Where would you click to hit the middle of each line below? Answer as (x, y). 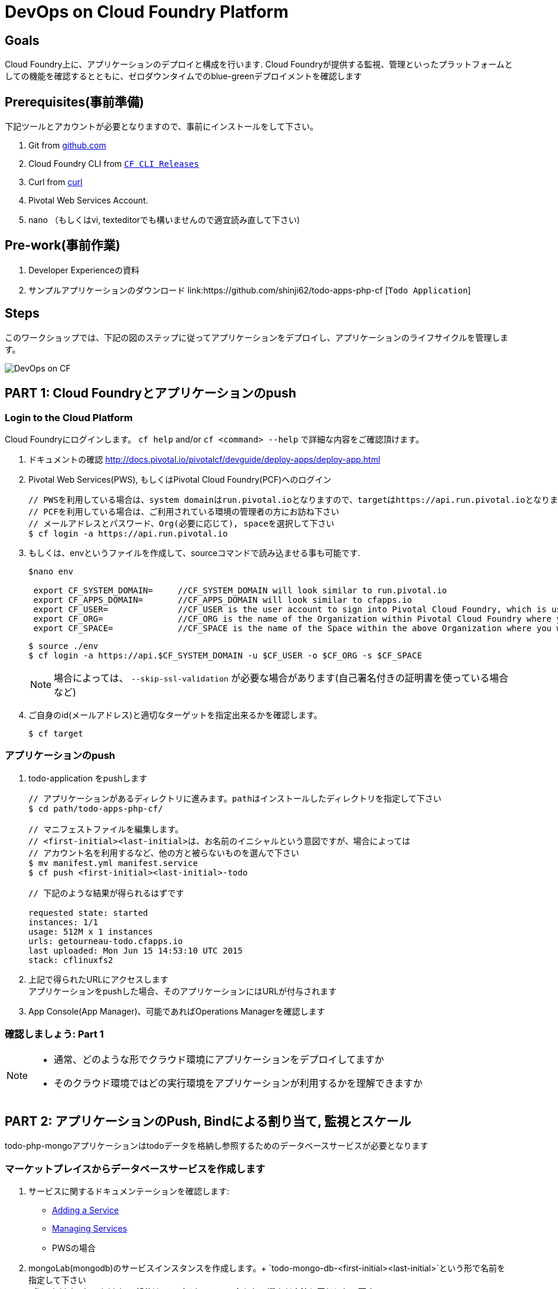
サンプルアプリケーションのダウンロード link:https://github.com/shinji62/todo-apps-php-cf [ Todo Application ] (250, 290)
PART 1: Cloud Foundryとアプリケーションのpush (150, 393)
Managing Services (90, 1229)
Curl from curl (56, 182)
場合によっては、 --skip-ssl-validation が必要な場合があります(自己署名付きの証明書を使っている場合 (281, 678)
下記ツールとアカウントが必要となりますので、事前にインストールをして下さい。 (162, 127)
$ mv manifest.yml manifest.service (113, 863)
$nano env (51, 571)
